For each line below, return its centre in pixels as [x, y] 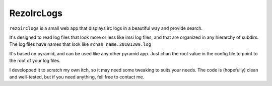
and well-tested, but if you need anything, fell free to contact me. [77, 77]
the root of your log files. [35, 61]
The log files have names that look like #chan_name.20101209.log [80, 44]
